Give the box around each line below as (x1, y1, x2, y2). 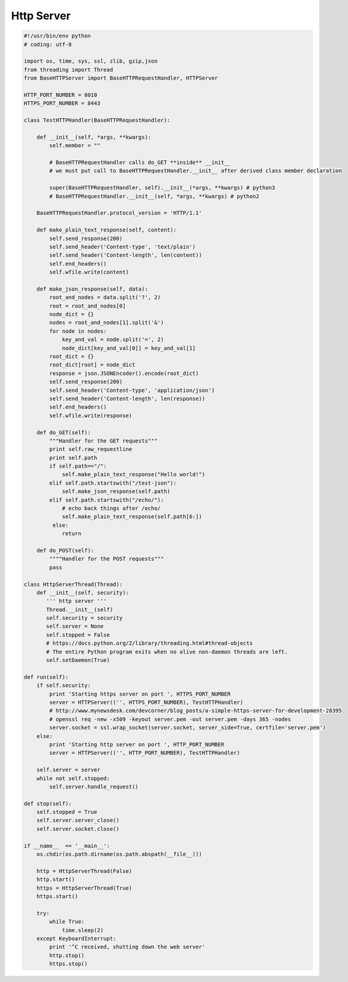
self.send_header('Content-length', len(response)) (49, 395, 206, 402)
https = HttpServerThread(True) (36, 884, 133, 892)
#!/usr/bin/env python (24, 33, 91, 39)
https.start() (36, 893, 78, 899)
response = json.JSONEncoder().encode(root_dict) (49, 370, 199, 377)
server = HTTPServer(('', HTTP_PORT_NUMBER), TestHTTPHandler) (49, 749, 241, 757)
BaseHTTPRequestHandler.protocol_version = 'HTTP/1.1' (36, 210, 202, 216)
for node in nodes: (49, 327, 107, 335)
